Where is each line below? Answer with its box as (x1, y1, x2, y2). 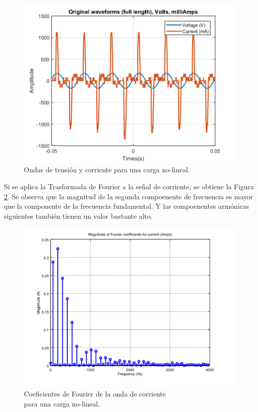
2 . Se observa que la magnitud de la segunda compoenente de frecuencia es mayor (4, 191, 254, 201)
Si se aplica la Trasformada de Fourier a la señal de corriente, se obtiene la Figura (4, 181, 254, 192)
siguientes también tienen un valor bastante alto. (4, 210, 153, 221)
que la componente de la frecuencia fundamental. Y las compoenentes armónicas (4, 201, 249, 211)
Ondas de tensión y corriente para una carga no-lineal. (24, 164, 190, 175)
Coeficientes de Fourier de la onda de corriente (24, 389, 166, 399)
